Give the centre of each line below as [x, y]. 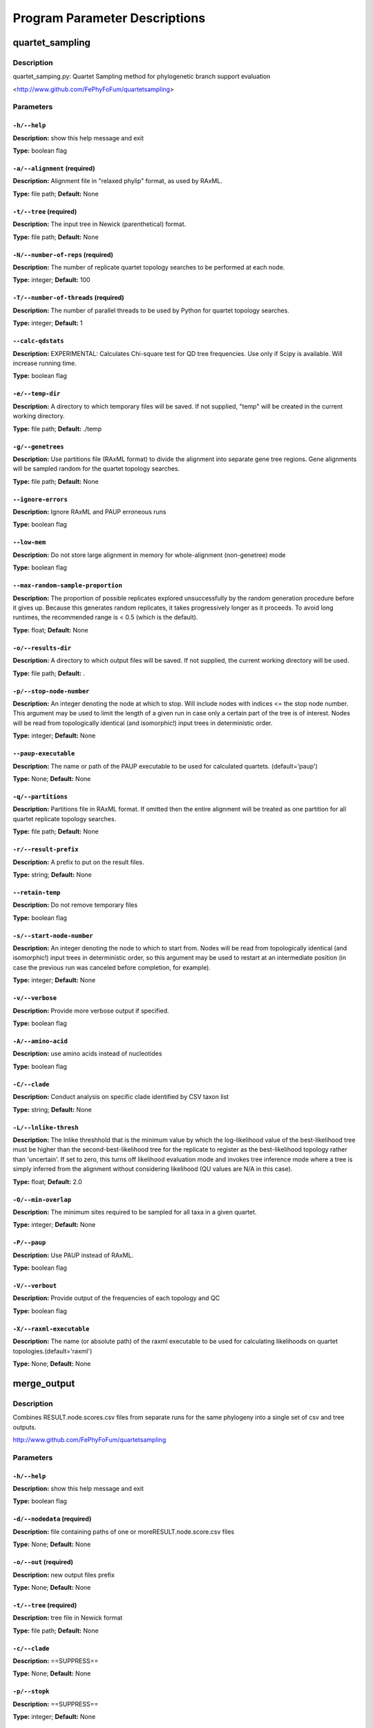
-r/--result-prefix [46, 849]
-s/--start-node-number [53, 936]
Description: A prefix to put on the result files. [78, 862]
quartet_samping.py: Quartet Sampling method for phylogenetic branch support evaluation [142, 77]
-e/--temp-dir [37, 394]
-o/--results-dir [42, 648]
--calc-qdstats [39, 341]
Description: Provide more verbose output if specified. [91, 1011]
